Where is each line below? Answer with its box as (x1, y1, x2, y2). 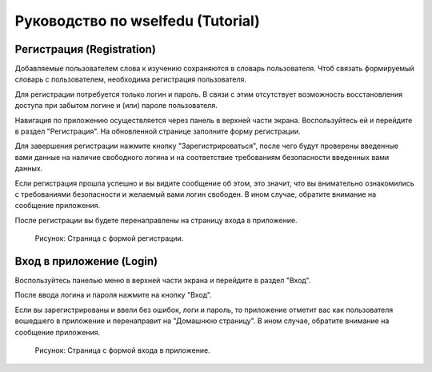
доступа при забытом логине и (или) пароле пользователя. (14, 101, 218, 110)
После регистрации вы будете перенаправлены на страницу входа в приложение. (14, 215, 298, 225)
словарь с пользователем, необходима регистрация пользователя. (14, 74, 247, 84)
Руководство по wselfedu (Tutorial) (14, 12, 260, 30)
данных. (14, 164, 43, 174)
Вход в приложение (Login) (14, 254, 158, 268)
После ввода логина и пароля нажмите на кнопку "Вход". (14, 290, 212, 300)
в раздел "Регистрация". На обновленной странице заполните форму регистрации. (14, 126, 301, 136)
